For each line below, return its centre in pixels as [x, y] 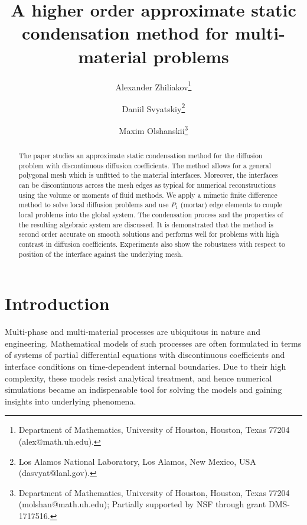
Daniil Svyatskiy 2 [153, 107]
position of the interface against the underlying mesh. [101, 254]
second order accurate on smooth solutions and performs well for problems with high [149, 234]
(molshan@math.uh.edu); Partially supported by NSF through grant [142, 504]
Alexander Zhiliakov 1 [153, 86]
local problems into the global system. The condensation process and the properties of [151, 214]
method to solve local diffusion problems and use [94, 205]
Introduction [57, 303]
